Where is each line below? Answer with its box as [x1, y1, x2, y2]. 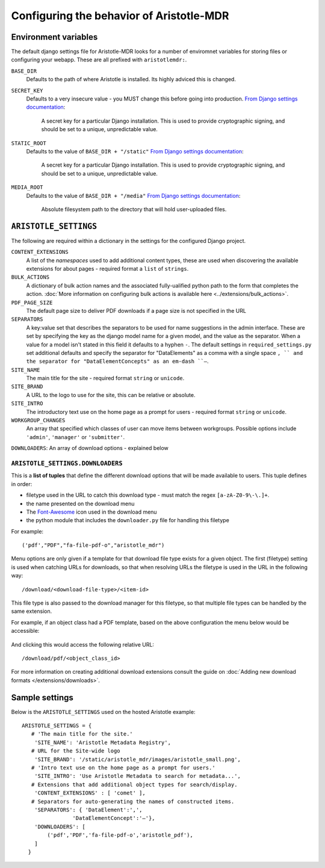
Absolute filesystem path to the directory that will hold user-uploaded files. [41, 205, 227, 213]
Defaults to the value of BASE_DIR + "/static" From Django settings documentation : [26, 147, 244, 155]
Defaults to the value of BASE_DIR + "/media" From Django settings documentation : [26, 192, 241, 199]
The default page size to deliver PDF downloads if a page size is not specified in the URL [26, 307, 247, 314]
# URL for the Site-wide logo [31, 748, 120, 754]
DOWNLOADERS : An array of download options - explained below [11, 445, 169, 452]
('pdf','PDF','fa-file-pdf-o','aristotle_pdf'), [47, 832, 194, 839]
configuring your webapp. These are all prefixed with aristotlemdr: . [11, 56, 187, 63]
